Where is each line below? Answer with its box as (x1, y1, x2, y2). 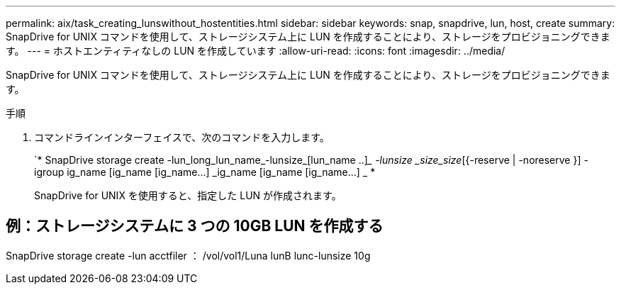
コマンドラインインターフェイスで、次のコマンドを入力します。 (34, 131, 330, 143)
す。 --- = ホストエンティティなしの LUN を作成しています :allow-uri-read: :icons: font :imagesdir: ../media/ (6, 45, 505, 57)
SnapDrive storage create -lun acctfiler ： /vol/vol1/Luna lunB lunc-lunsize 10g (6, 249, 371, 262)
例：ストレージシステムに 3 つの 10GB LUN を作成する (6, 217, 384, 235)
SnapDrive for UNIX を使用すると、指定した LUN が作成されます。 (34, 189, 342, 201)
